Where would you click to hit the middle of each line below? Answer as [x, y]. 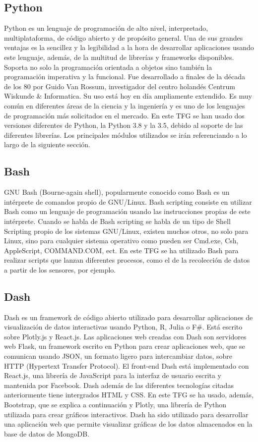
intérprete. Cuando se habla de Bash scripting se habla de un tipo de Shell [117, 221]
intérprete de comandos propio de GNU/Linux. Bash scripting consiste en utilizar [128, 201]
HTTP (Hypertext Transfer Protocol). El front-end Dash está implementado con [127, 365]
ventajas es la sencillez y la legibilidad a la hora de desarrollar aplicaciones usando [129, 47]
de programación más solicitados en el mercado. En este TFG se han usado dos [124, 115]
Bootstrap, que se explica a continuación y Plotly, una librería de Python [115, 405]
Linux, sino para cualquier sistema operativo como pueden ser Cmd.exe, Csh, [121, 241]
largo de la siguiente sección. [47, 144]
